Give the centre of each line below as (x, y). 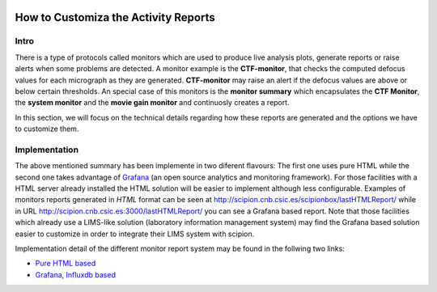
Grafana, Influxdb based (76, 274)
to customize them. (47, 129)
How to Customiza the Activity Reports (115, 17)
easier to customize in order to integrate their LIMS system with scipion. (135, 234)
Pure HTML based (66, 264)
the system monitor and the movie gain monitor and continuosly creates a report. (153, 103)
